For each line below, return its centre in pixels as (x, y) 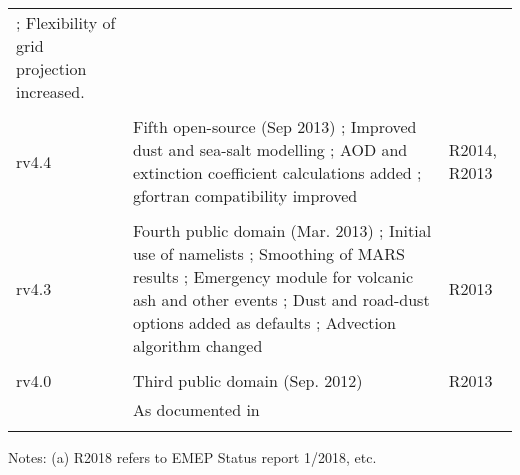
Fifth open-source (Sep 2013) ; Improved (274, 126)
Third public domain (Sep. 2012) (247, 380)
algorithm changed (197, 345)
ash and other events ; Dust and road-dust (281, 299)
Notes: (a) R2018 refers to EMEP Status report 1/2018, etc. (192, 457)
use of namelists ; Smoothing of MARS (269, 253)
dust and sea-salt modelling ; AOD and (270, 149)
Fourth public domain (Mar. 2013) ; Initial (282, 230)
